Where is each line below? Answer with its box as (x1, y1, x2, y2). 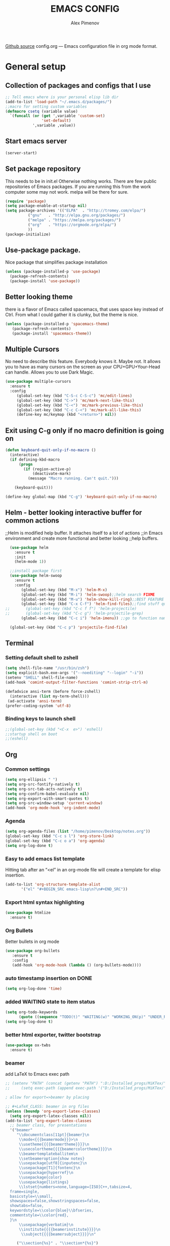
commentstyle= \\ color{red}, (10, 1213, 69, 1218)
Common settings (5, 766, 50, 773)
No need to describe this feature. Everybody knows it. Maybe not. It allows (5, 358, 161, 364)
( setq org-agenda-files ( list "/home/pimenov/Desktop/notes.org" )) (5, 829, 151, 834)
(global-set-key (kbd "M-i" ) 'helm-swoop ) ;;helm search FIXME (21, 592, 155, 597)
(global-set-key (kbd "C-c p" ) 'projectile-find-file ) (10, 625, 128, 630)
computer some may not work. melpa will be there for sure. (5, 189, 129, 195)
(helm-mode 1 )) (14, 559, 47, 564)
